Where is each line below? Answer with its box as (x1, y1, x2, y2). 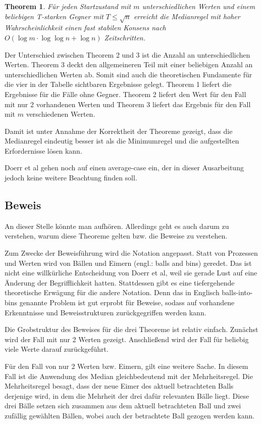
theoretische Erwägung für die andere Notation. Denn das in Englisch (5, 287, 220, 298)
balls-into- (222, 287, 253, 298)
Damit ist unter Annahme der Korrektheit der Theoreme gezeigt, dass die (5, 125, 233, 136)
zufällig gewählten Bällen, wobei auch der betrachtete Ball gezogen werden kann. (5, 410, 255, 420)
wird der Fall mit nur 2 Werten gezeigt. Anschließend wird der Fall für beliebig (5, 334, 249, 344)
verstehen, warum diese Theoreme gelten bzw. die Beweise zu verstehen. (5, 230, 228, 241)
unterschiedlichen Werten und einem (142, 1, 255, 11)
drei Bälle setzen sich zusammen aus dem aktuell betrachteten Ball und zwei (5, 400, 241, 411)
